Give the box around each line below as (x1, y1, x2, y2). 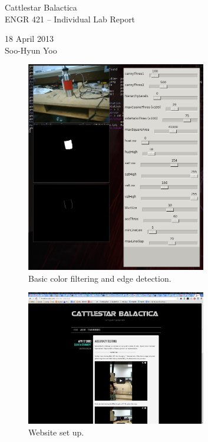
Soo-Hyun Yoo (5, 44, 57, 56)
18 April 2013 (5, 32, 54, 45)
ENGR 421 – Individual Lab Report (5, 12, 136, 25)
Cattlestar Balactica (5, 1, 77, 13)
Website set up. (28, 425, 84, 438)
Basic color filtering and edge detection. (28, 272, 171, 284)
